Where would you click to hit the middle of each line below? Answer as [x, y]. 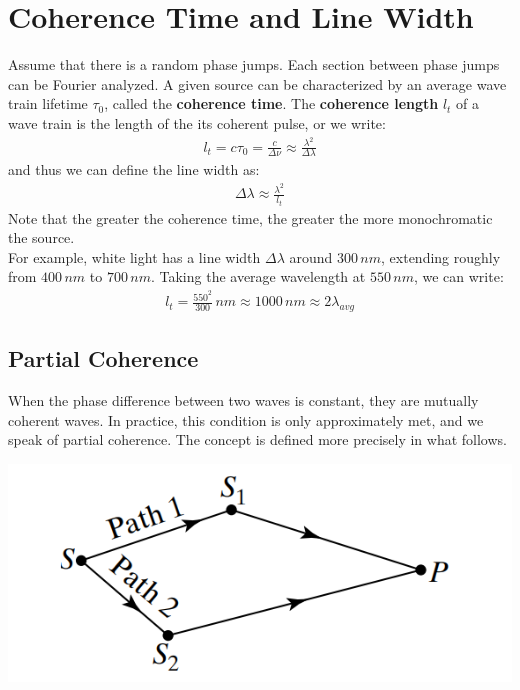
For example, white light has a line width [134, 256]
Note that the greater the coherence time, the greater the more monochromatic [250, 217]
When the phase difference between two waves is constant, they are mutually [243, 400]
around [311, 256]
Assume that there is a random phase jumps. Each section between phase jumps [254, 64]
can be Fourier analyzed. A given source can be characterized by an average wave [257, 83]
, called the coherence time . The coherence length [271, 103]
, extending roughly [441, 256]
